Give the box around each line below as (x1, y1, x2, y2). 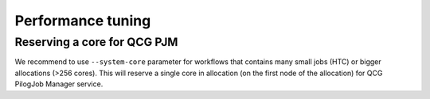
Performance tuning (14, 12, 151, 29)
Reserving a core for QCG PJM (14, 35, 178, 49)
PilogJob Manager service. (14, 79, 104, 89)
